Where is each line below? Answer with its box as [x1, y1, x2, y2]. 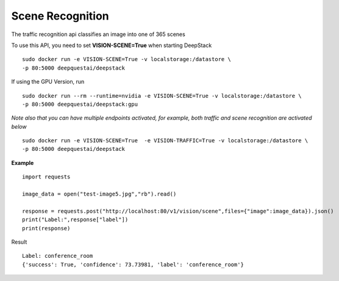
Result [11, 238, 27, 246]
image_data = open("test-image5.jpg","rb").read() [22, 191, 177, 198]
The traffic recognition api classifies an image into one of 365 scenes [11, 31, 185, 38]
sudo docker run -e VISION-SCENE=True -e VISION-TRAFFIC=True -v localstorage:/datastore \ [22, 137, 309, 144]
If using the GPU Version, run [11, 78, 85, 86]
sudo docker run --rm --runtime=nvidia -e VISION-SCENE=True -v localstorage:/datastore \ [22, 92, 302, 99]
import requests [22, 173, 71, 180]
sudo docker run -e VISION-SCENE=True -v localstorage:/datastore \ [22, 56, 231, 63]
